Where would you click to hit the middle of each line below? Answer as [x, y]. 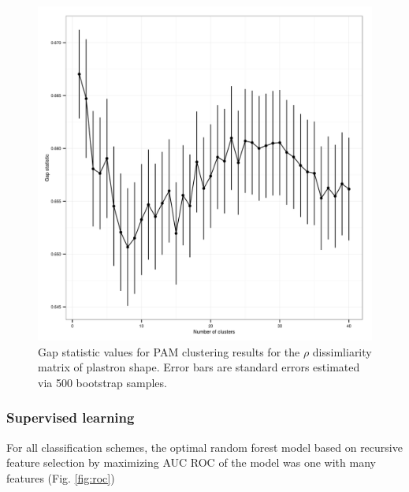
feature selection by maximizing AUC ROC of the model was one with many [191, 462]
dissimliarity [342, 351]
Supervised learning [71, 417]
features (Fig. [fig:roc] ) [61, 477]
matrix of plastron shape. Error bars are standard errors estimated [199, 367]
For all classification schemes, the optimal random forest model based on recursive [204, 447]
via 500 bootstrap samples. [102, 382]
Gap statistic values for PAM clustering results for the [169, 351]
